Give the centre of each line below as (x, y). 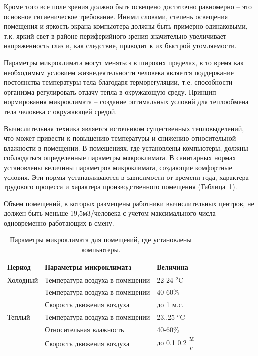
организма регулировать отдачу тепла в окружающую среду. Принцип (110, 91)
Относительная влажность (84, 329)
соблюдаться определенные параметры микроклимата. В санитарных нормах (120, 157)
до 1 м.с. (170, 304)
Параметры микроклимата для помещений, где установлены (101, 240)
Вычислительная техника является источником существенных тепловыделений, (124, 128)
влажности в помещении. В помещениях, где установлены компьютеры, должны (126, 147)
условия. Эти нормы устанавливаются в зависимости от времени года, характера (126, 177)
